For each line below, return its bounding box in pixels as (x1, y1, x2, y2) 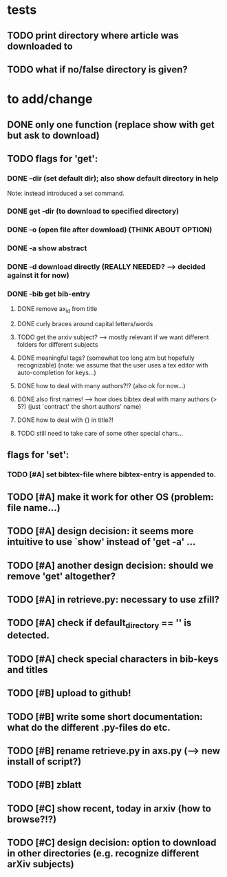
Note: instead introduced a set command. (7, 189, 125, 198)
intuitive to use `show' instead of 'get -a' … (7, 536, 196, 548)
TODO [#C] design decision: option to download (7, 837, 217, 849)
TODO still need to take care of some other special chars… (17, 430, 184, 438)
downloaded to (7, 40, 74, 52)
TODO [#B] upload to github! (7, 687, 132, 699)
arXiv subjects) (7, 858, 74, 870)
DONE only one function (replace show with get (7, 119, 215, 130)
